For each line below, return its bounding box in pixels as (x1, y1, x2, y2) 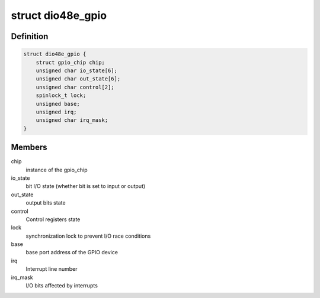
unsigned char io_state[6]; (36, 67, 118, 74)
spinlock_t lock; (36, 92, 87, 99)
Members (11, 142, 47, 153)
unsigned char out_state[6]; (36, 76, 121, 82)
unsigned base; (36, 101, 80, 107)
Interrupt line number (25, 265, 78, 273)
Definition (11, 31, 49, 41)
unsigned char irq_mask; (36, 117, 108, 124)
